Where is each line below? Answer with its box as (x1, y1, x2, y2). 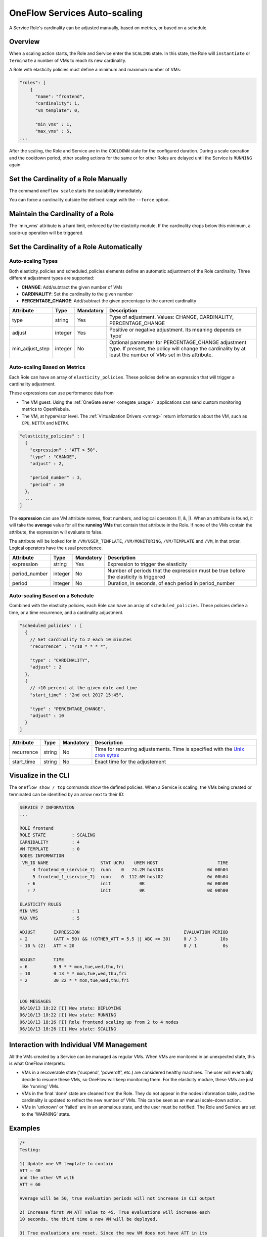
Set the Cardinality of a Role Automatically (9, 242, 143, 251)
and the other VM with (19, 1175, 75, 1180)
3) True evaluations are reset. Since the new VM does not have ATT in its (19, 1230, 208, 1236)
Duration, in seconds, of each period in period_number (107, 579, 235, 586)
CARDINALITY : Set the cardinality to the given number (21, 291, 133, 297)
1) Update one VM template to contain (19, 1161, 114, 1166)
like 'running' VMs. (21, 1084, 60, 1090)
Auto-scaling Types (9, 258, 58, 265)
